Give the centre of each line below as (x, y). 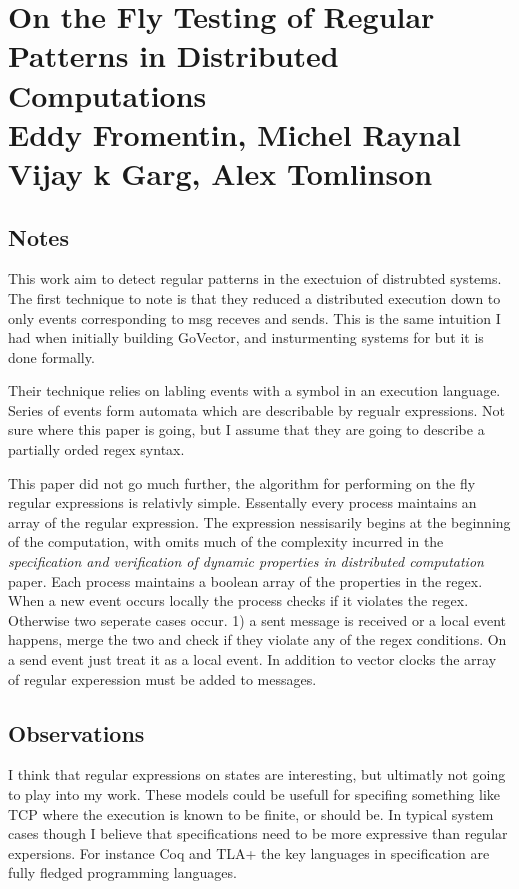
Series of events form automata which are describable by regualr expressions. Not (256, 409)
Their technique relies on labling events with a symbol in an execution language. (254, 390)
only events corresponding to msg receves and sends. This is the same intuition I (254, 317)
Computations (107, 94)
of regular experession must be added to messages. (162, 678)
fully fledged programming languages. (122, 872)
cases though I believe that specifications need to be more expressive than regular (258, 833)
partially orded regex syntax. (96, 449)
